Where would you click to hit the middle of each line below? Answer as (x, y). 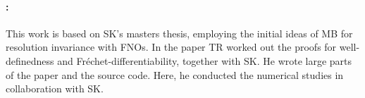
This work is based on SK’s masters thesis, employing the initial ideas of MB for (179, 33)
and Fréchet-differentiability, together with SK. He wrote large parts (205, 60)
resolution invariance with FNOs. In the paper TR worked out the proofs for (171, 47)
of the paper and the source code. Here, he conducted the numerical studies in (175, 74)
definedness (30, 60)
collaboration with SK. (55, 88)
